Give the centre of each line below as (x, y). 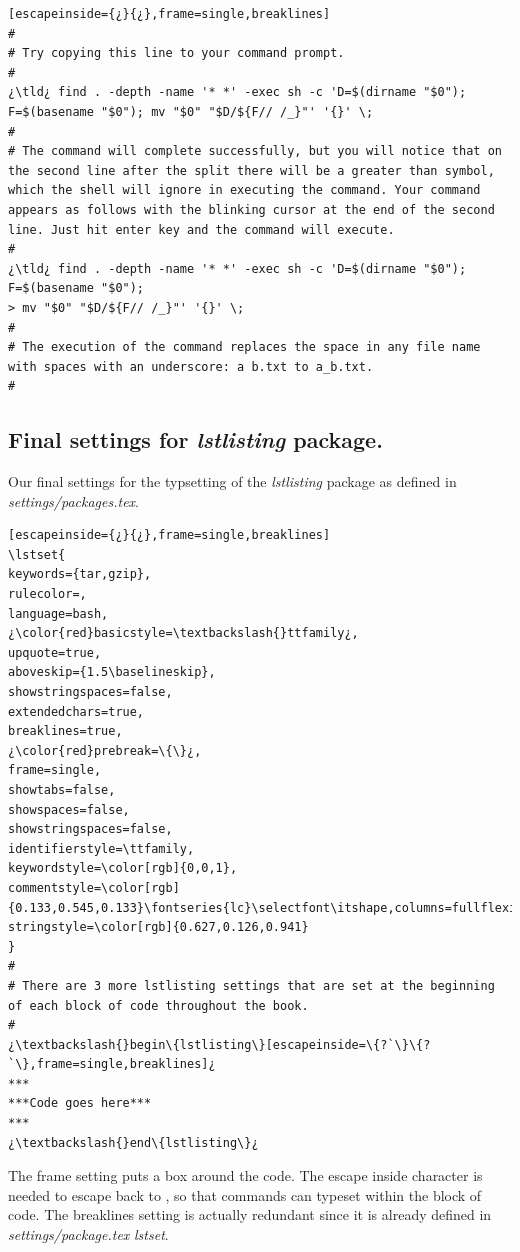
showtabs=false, (62, 789)
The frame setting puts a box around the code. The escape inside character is (245, 1175)
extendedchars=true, (76, 711)
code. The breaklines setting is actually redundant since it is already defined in (250, 1214)
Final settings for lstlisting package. (195, 439)
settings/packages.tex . (73, 500)
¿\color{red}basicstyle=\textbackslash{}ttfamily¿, (183, 633)
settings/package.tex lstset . (88, 1234)
